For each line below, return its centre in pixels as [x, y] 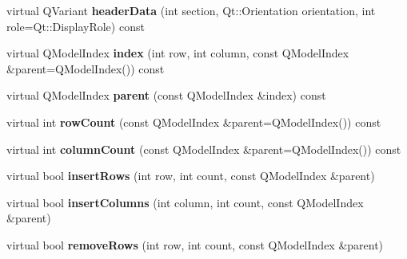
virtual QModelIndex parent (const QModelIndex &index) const [166, 95]
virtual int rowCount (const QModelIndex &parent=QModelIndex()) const [194, 122]
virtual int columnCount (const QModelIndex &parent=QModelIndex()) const [204, 149]
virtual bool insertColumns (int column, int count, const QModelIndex [185, 202]
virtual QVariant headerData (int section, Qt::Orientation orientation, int [191, 10]
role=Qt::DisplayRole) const [76, 26]
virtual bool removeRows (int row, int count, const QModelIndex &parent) [195, 244]
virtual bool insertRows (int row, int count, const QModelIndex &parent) [191, 176]
